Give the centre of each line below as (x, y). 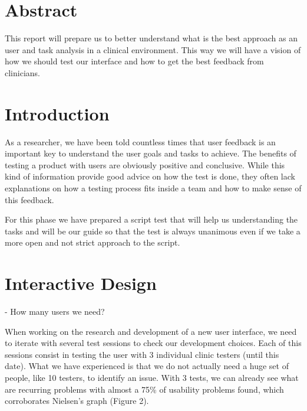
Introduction (57, 113)
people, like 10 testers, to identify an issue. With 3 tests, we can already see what (152, 378)
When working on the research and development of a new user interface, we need (151, 331)
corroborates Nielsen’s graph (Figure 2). (77, 401)
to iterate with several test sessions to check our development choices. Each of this (153, 343)
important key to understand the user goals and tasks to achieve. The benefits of (151, 153)
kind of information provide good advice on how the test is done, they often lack (150, 176)
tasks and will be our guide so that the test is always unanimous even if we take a (153, 231)
